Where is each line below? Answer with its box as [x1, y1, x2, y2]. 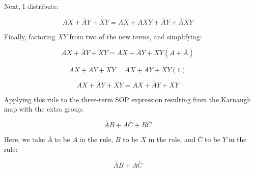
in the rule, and [148, 134, 196, 144]
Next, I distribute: [4, 1, 58, 11]
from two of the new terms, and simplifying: [69, 31, 202, 41]
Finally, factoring [4, 31, 56, 41]
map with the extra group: [4, 104, 84, 114]
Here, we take [4, 134, 45, 144]
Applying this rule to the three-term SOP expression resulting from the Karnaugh [4, 94, 251, 104]
